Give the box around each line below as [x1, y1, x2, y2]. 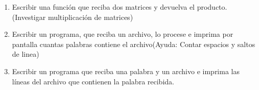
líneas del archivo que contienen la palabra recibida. [12, 76, 174, 86]
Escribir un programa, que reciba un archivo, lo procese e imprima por [12, 29, 233, 39]
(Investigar [12, 11, 46, 22]
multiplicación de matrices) [48, 11, 133, 22]
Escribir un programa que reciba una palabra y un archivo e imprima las [12, 65, 240, 76]
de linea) [12, 49, 39, 59]
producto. [197, 2, 227, 12]
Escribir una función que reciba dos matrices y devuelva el [12, 2, 195, 12]
